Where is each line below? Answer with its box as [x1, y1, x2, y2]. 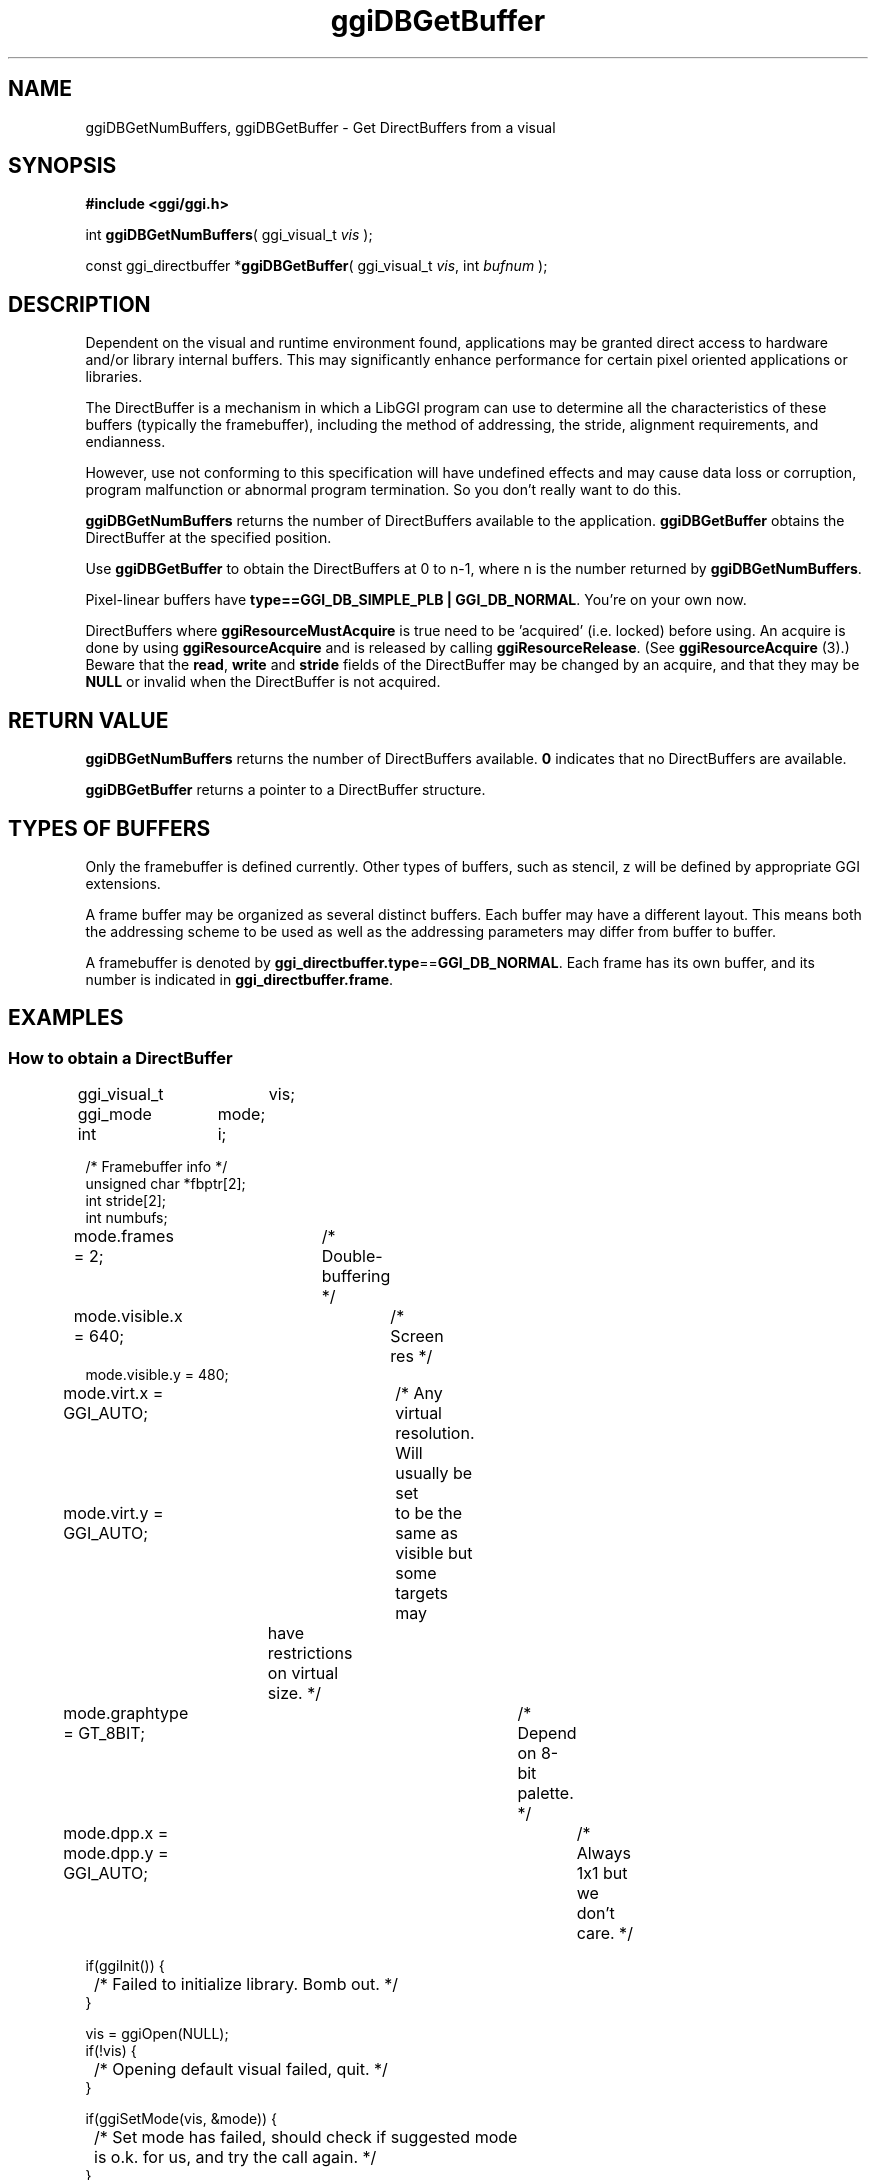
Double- [321, 1246, 383, 1267]
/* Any [395, 1383, 443, 1404]
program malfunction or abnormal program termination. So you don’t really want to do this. [85, 481, 682, 499]
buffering [321, 1266, 391, 1287]
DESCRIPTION [8, 291, 151, 317]
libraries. [85, 368, 143, 386]
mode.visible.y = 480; [85, 1366, 229, 1384]
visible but [395, 1543, 473, 1564]
